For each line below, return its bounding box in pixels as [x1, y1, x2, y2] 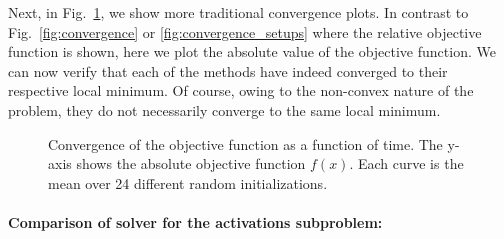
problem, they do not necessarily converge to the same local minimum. [8, 99, 441, 120]
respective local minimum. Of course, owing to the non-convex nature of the [8, 80, 474, 101]
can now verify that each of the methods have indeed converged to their [8, 60, 448, 81]
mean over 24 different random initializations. [48, 172, 328, 193]
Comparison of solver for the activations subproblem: [8, 211, 383, 232]
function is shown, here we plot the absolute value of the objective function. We [8, 41, 496, 62]
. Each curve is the [349, 153, 464, 174]
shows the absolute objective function [76, 153, 306, 174]
